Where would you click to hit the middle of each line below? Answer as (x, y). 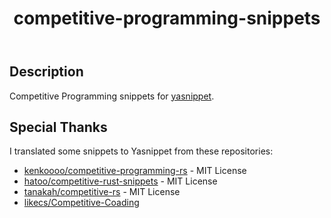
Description (46, 72)
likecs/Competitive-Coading (81, 203)
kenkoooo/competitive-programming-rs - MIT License (135, 171)
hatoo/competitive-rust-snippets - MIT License (120, 181)
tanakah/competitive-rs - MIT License (102, 192)
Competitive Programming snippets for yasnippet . (112, 96)
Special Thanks (58, 127)
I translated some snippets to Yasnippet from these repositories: (141, 151)
